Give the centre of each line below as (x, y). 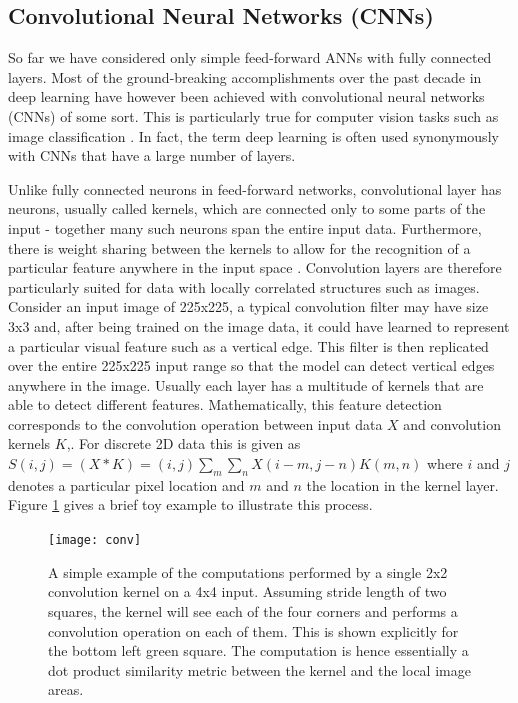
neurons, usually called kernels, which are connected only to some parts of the (247, 208)
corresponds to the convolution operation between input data (195, 423)
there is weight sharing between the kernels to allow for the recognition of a (239, 247)
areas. (66, 689)
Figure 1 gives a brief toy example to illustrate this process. (190, 504)
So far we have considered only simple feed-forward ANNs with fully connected (250, 57)
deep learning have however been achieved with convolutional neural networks (246, 96)
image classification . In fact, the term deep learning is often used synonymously (253, 135)
